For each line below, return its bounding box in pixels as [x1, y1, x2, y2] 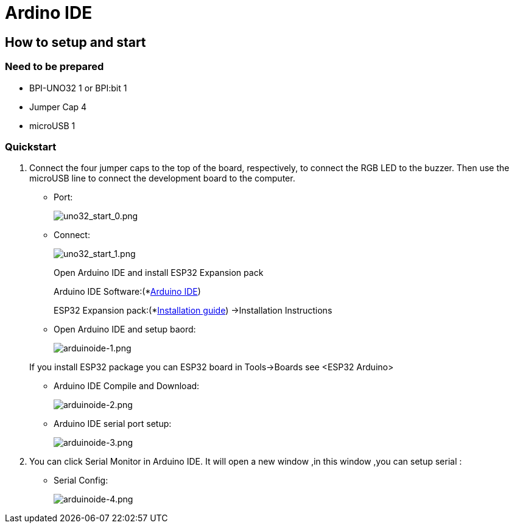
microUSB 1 [29, 120, 76, 131]
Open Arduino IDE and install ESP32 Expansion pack [54, 267, 264, 278]
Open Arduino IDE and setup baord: [54, 324, 196, 335]
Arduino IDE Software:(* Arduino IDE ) [54, 286, 201, 297]
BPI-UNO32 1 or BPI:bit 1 [29, 82, 127, 93]
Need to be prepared [5, 60, 104, 73]
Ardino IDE [5, 2, 93, 23]
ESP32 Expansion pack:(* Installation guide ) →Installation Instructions [54, 305, 333, 316]
